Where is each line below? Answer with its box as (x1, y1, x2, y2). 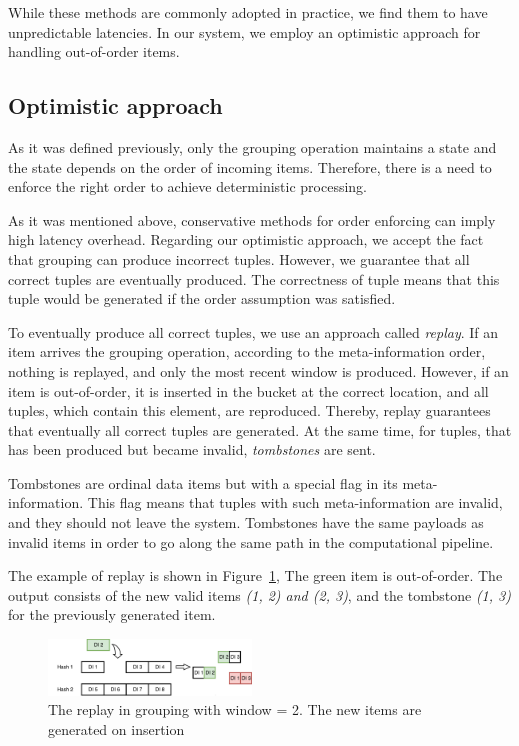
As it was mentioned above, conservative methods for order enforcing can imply (8, 209, 496, 230)
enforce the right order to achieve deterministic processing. (8, 176, 368, 197)
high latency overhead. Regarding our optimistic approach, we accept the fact (8, 229, 484, 250)
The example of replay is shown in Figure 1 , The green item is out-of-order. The (8, 565, 503, 586)
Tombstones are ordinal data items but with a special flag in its (8, 472, 398, 493)
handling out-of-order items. (8, 41, 180, 62)
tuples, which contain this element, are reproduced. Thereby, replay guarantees (8, 400, 491, 421)
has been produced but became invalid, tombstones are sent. (8, 439, 376, 460)
